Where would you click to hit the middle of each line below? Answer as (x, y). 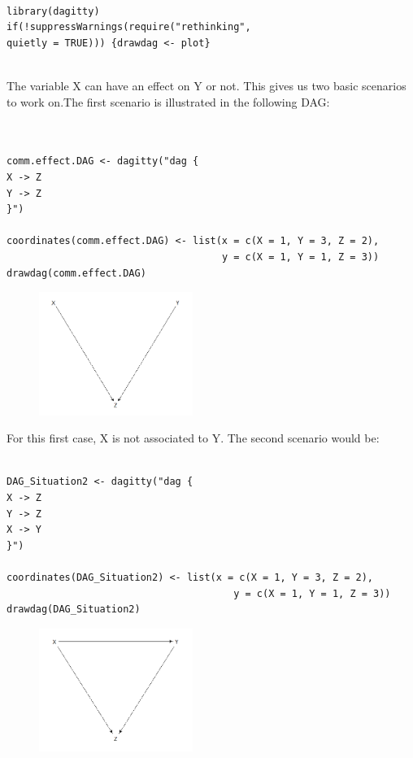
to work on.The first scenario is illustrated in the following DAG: (168, 101)
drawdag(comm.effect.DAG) (76, 273)
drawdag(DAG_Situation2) (74, 610)
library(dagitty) (53, 11)
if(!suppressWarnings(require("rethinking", (129, 27)
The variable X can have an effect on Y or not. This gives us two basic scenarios (206, 85)
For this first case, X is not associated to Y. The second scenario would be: (193, 438)
